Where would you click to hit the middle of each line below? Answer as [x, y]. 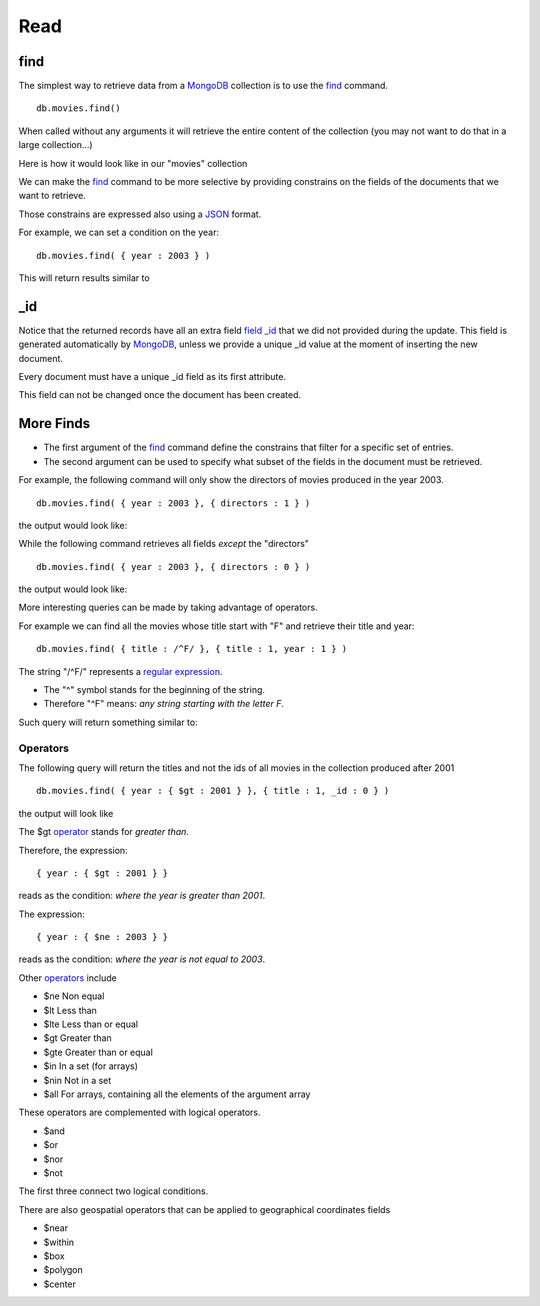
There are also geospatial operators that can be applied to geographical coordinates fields [204, 1209]
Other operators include [67, 977]
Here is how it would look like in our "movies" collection [133, 163]
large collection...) [56, 145]
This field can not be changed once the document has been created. [160, 395]
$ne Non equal [74, 996]
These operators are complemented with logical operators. [139, 1112]
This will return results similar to [84, 277]
